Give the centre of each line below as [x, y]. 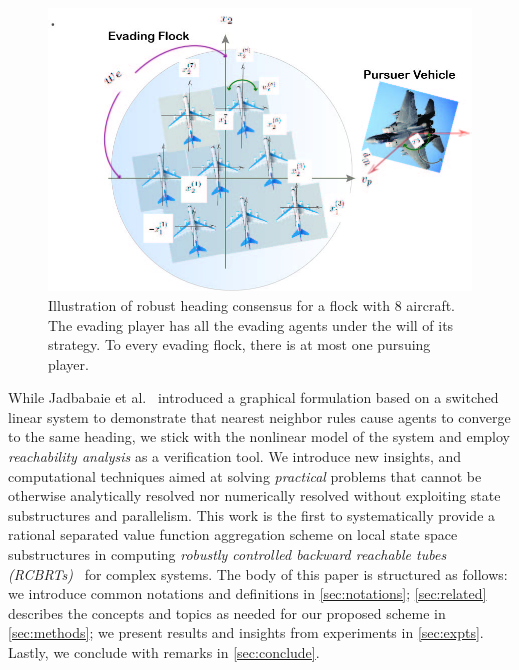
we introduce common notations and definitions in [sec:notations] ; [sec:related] [247, 593]
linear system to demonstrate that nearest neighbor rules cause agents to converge [259, 416]
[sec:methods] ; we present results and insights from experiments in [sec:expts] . [246, 632]
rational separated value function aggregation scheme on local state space [233, 534]
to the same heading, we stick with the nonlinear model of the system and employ [259, 436]
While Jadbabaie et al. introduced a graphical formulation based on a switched [253, 397]
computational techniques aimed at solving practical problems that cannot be [245, 475]
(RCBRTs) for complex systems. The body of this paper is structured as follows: [258, 573]
